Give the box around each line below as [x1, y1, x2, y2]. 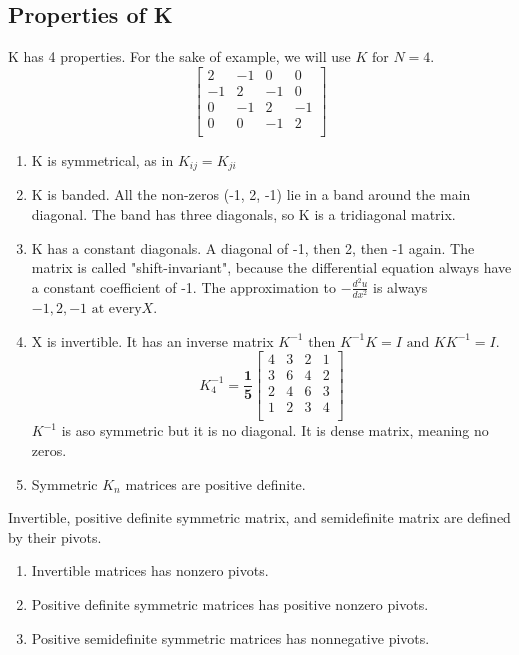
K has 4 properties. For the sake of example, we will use [8, 46, 351, 67]
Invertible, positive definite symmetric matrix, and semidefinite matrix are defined [8, 507, 511, 528]
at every [91, 302, 142, 316]
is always [373, 276, 428, 297]
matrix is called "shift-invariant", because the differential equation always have [31, 257, 512, 278]
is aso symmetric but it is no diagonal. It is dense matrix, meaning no [61, 420, 489, 441]
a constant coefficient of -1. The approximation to [31, 276, 337, 297]
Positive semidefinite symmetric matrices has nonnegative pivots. [31, 627, 430, 648]
